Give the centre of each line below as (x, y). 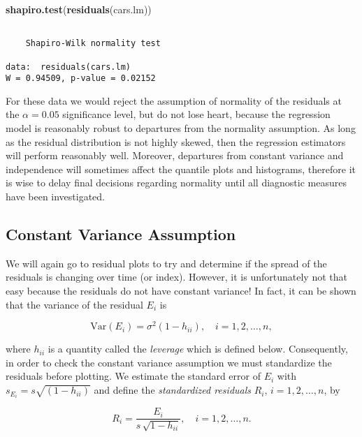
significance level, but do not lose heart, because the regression (196, 114)
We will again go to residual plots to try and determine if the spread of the (166, 263)
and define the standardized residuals (173, 390)
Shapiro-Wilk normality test (93, 44)
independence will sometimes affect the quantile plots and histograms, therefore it (181, 169)
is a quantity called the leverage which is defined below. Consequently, (198, 349)
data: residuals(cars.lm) (68, 67)
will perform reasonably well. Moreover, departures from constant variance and (175, 155)
